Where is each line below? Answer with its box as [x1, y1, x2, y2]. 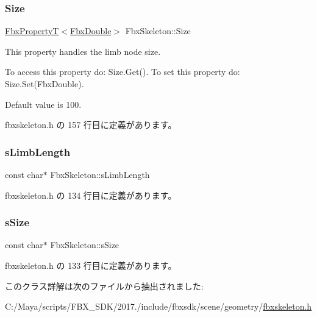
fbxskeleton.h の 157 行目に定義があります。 [5, 118, 177, 131]
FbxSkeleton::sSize [50, 238, 119, 251]
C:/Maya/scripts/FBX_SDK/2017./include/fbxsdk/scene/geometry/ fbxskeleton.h [5, 300, 312, 313]
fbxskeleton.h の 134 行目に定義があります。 [5, 188, 177, 201]
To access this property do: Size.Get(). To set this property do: [5, 65, 240, 78]
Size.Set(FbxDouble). [5, 77, 84, 90]
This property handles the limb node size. [5, 45, 161, 57]
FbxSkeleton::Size [125, 24, 191, 37]
